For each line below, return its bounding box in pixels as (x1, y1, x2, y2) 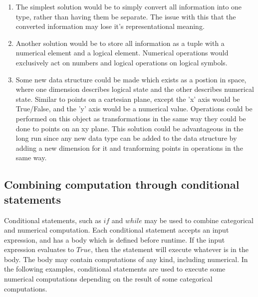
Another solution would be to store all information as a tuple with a (15, 37, 225, 48)
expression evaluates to (4, 244, 74, 255)
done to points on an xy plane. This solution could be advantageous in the (15, 123, 244, 133)
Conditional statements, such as (4, 215, 101, 225)
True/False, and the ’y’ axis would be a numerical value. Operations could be (15, 103, 253, 114)
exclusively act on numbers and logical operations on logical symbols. (15, 57, 228, 67)
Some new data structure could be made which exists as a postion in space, (15, 74, 247, 84)
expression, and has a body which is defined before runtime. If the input (4, 234, 225, 245)
